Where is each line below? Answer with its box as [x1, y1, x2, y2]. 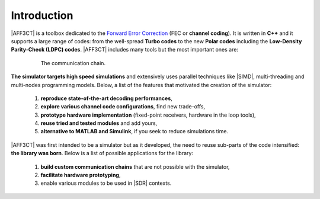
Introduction [11, 9, 73, 22]
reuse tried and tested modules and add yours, [40, 120, 158, 127]
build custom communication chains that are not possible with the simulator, [40, 163, 230, 170]
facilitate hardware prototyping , [40, 172, 121, 179]
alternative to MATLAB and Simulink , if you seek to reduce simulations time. [40, 128, 229, 135]
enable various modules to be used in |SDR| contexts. [40, 179, 172, 187]
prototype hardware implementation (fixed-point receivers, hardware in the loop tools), [40, 111, 256, 118]
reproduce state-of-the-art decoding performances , [40, 95, 173, 102]
